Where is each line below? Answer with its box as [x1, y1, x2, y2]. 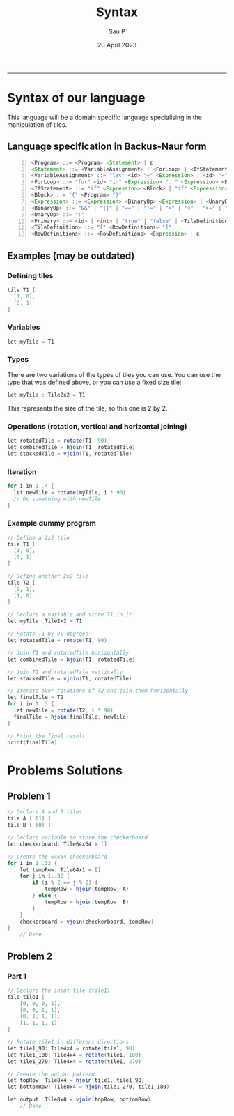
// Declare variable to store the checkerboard [7, 834, 148, 841]
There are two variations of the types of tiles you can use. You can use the [7, 370, 221, 379]
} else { [32, 892, 58, 899]
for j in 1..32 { [19, 873, 70, 880]
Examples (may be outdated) [7, 250, 135, 261]
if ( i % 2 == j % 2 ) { [32, 879, 98, 886]
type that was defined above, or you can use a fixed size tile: [7, 378, 182, 386]
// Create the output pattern [7, 1071, 95, 1078]
